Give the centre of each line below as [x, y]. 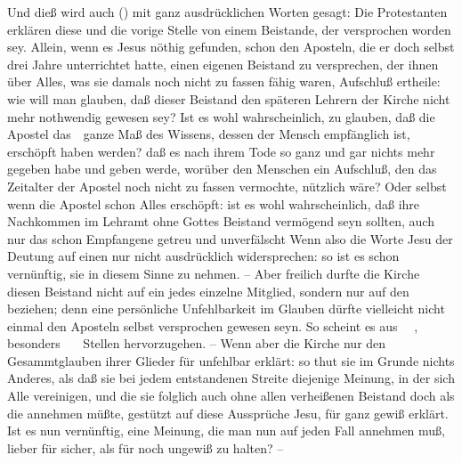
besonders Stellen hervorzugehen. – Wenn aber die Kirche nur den [197, 343]
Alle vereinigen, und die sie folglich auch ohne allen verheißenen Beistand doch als [231, 396]
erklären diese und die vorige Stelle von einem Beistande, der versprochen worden [229, 29]
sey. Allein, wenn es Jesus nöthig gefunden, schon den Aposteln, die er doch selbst [231, 47]
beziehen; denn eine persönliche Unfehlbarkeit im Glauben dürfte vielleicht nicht [226, 309]
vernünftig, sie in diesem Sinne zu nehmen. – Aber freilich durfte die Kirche [214, 273]
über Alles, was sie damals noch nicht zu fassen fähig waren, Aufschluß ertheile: [224, 81]
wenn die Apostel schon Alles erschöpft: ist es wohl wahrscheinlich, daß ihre [214, 203]
